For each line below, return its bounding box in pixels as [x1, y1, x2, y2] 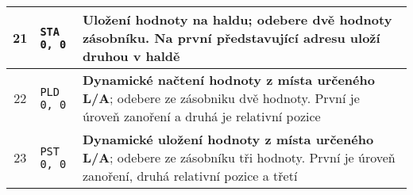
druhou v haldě [82, 47, 180, 65]
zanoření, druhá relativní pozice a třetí [82, 166, 298, 185]
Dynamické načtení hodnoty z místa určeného [82, 71, 375, 89]
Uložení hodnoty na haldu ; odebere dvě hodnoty [82, 10, 392, 29]
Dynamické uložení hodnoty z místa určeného [82, 130, 374, 148]
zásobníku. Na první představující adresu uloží [82, 29, 380, 47]
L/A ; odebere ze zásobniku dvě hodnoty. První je [82, 89, 360, 107]
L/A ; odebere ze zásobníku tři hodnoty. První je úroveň [82, 148, 396, 166]
